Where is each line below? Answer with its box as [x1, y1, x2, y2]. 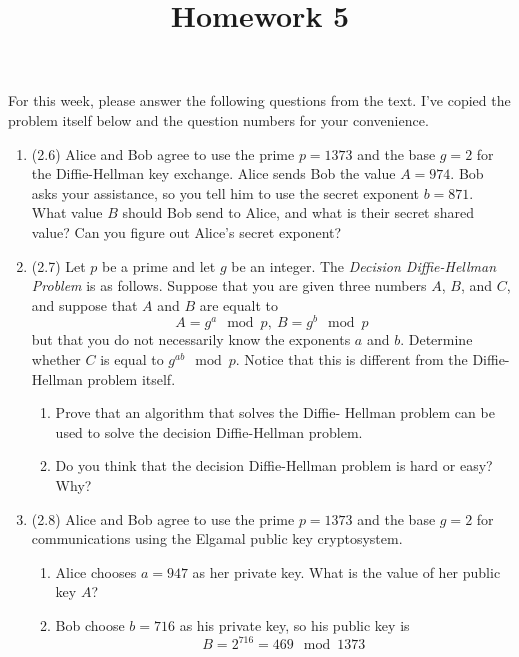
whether [31, 348, 81, 369]
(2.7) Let [31, 255, 86, 276]
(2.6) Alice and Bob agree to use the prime [31, 143, 295, 164]
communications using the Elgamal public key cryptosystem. [31, 528, 403, 549]
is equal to [100, 348, 164, 369]
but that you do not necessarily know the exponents [31, 329, 351, 350]
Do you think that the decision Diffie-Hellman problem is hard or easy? [55, 455, 493, 476]
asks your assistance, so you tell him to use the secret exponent [31, 182, 419, 203]
